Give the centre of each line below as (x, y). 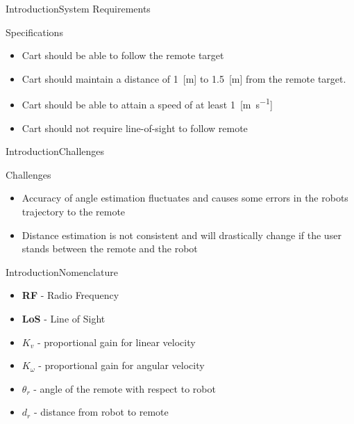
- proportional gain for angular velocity (121, 365)
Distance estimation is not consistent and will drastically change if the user (182, 235)
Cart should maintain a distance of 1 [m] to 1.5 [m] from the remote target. (184, 78)
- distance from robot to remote (101, 412)
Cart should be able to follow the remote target (123, 55)
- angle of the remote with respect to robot (125, 388)
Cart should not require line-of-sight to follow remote (135, 128)
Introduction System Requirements (78, 8)
